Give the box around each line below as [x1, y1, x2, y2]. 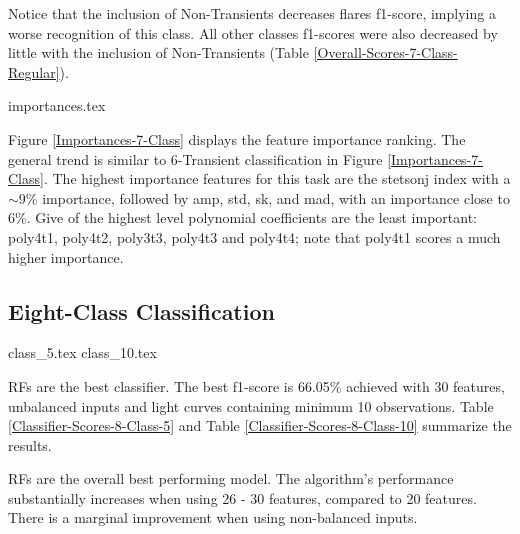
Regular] [8, 61, 60, 82]
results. [8, 434, 52, 455]
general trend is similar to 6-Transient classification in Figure [8, 148, 383, 169]
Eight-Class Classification [8, 295, 275, 326]
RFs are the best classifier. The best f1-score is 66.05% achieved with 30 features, [8, 375, 505, 396]
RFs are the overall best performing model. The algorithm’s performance [8, 468, 454, 489]
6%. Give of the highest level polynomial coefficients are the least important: [8, 207, 477, 228]
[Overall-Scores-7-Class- [313, 42, 458, 63]
